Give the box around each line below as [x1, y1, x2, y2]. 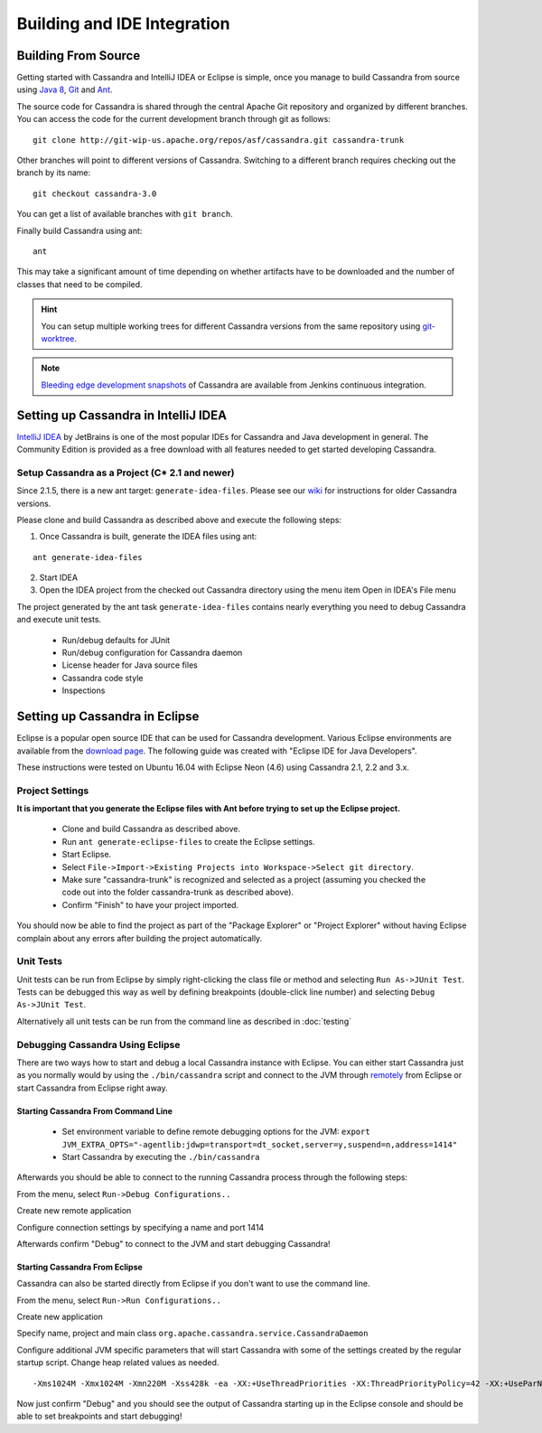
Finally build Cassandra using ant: [16, 225, 143, 236]
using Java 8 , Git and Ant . [16, 84, 113, 95]
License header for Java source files [61, 660, 198, 670]
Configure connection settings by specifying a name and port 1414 [16, 1222, 265, 1232]
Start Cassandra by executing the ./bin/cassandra [61, 1151, 261, 1162]
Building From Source [16, 48, 141, 63]
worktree [41, 332, 75, 343]
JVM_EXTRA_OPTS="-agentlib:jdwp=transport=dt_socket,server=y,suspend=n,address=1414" [61, 1139, 458, 1149]
